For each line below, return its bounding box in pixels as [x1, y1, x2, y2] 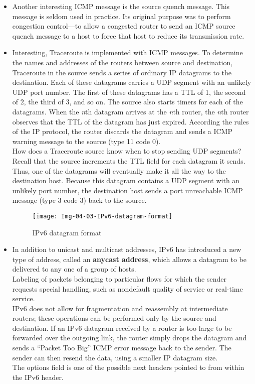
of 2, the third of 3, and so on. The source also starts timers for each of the [12, 96, 243, 107]
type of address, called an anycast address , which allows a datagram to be [12, 253, 246, 264]
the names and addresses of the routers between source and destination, [12, 57, 233, 67]
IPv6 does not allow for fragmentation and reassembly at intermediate [12, 303, 228, 313]
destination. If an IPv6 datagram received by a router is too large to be [12, 322, 232, 333]
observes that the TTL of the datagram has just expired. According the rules [12, 116, 249, 126]
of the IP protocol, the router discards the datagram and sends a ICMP [12, 126, 232, 137]
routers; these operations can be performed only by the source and [12, 313, 216, 323]
